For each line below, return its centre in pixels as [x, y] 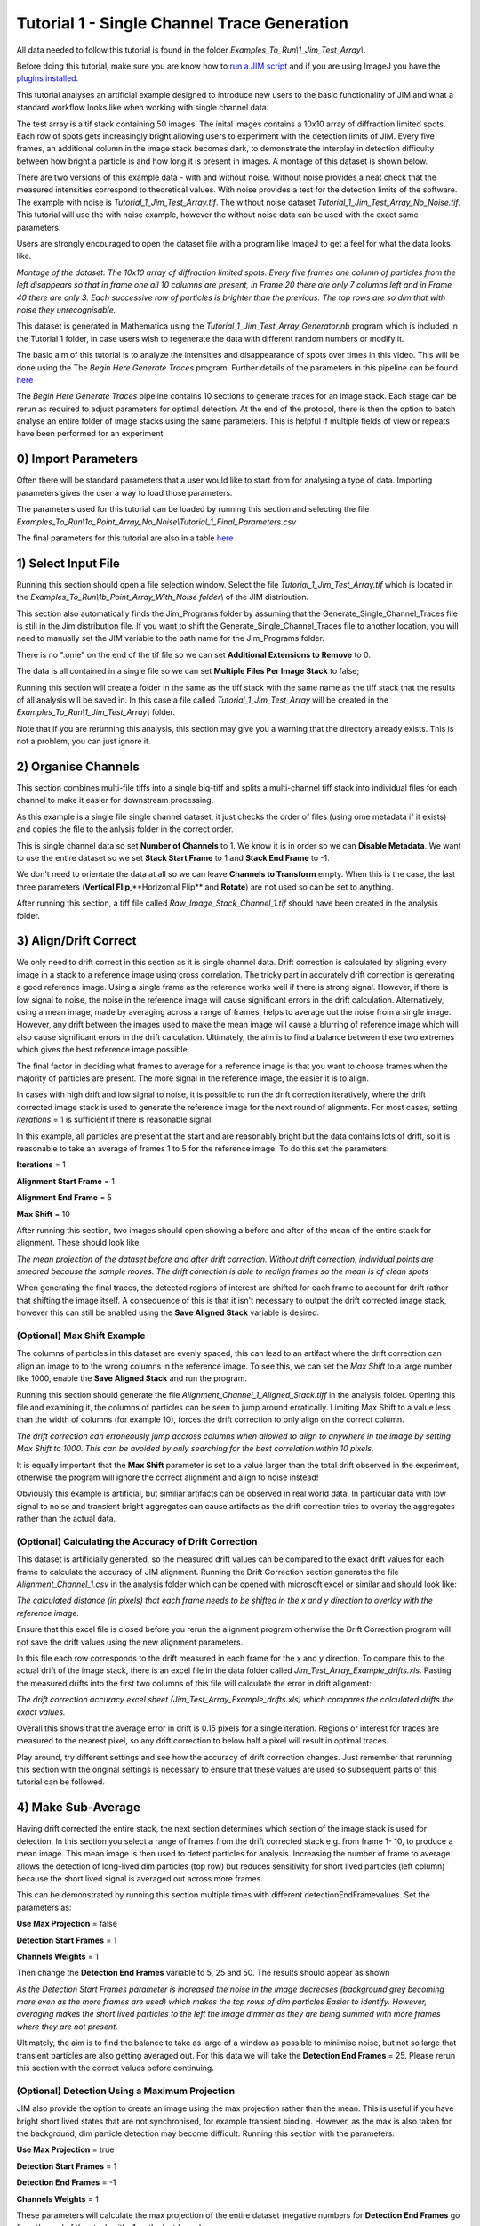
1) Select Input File [68, 563]
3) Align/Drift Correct [76, 941]
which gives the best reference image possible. [103, 1050]
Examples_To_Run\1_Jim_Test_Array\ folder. [96, 712]
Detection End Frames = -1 [66, 2182]
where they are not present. [68, 2027]
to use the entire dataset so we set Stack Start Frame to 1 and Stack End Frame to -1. [173, 858]
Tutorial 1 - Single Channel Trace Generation [183, 23]
